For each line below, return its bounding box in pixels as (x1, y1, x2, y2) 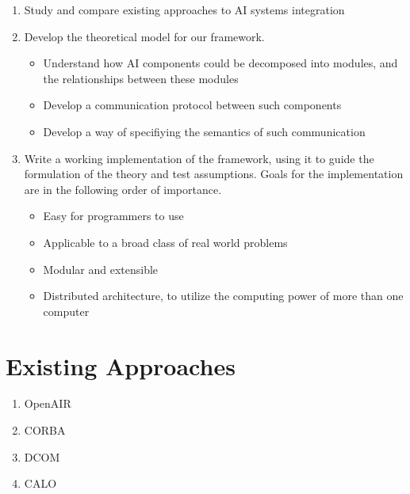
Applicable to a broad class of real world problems (43, 234, 288, 250)
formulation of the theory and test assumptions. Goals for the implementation (24, 165, 404, 182)
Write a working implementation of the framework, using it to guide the (24, 150, 374, 166)
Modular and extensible (43, 260, 159, 277)
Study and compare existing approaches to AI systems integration (24, 2, 345, 17)
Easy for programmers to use (43, 207, 184, 224)
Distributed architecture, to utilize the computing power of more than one (43, 287, 404, 304)
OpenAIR (24, 395, 71, 412)
